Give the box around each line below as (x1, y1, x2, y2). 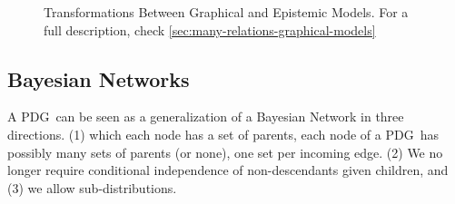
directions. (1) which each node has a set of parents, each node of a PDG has (7, 124, 439, 143)
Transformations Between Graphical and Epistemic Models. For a (44, 3, 409, 21)
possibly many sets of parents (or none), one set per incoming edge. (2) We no (7, 142, 443, 161)
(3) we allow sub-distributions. (7, 178, 177, 197)
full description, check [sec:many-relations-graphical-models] (44, 20, 376, 39)
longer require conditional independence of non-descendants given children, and (7, 160, 449, 180)
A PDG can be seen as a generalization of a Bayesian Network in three (7, 107, 404, 126)
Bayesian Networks (7, 64, 190, 92)
